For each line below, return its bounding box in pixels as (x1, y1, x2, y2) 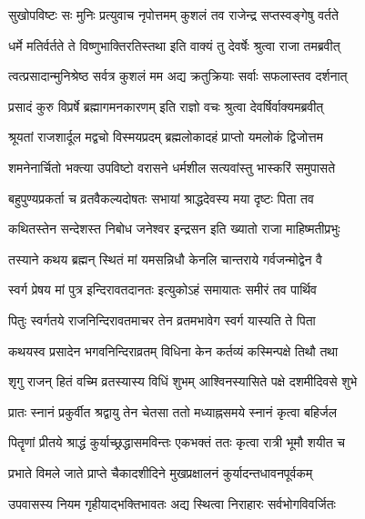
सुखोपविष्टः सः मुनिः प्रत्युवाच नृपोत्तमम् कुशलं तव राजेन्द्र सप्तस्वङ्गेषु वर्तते (8, 5, 339, 24)
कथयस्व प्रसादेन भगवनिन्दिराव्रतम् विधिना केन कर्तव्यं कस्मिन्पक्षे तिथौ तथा (8, 341, 339, 360)
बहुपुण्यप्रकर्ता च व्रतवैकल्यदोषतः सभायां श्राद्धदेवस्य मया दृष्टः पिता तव (8, 188, 314, 207)
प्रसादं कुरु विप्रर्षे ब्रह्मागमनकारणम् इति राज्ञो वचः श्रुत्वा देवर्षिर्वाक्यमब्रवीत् (8, 96, 324, 115)
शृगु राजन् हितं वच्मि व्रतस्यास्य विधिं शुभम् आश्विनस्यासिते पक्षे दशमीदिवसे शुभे (8, 372, 358, 391)
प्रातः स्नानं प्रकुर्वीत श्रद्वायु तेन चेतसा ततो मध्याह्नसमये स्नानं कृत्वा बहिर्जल (8, 402, 337, 421)
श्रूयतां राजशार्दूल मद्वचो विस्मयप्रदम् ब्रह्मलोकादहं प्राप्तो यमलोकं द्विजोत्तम (8, 127, 323, 146)
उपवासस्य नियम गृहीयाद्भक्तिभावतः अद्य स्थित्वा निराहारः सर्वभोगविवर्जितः (8, 494, 336, 513)
